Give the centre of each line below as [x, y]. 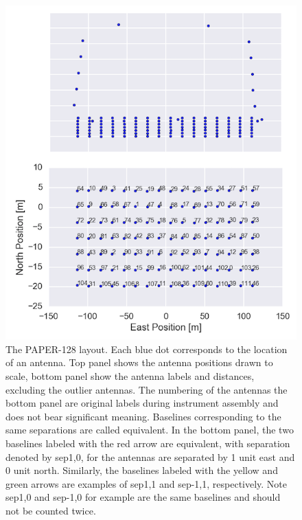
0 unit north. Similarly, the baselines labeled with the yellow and [142, 470]
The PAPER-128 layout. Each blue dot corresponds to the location [147, 349]
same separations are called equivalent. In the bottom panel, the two [150, 430]
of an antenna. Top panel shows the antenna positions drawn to [139, 362]
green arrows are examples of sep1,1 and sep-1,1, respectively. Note [147, 483]
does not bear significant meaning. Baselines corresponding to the [143, 416]
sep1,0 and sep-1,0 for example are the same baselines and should [143, 497]
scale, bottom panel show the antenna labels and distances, [130, 376]
